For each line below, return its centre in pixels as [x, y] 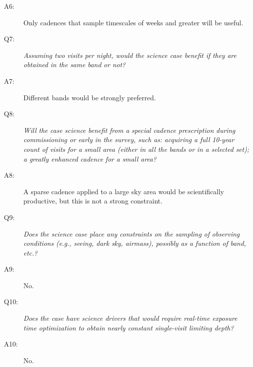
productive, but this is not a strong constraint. [93, 201]
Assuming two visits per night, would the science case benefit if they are [130, 55]
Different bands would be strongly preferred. [90, 97]
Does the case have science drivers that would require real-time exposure [130, 318]
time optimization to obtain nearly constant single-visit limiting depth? [129, 327]
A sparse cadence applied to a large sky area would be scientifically [124, 191]
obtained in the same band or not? [75, 64]
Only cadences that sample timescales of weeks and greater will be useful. [133, 22]
